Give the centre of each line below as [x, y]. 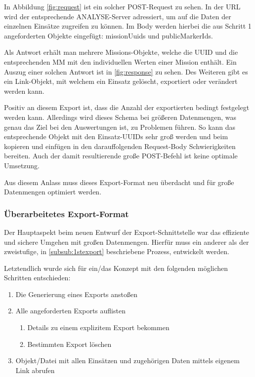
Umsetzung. [22, 165]
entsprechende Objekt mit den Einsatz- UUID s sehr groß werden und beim [116, 136]
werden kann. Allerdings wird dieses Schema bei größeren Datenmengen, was [120, 117]
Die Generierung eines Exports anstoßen [77, 294]
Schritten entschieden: [37, 278]
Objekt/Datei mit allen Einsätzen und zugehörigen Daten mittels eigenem [127, 360]
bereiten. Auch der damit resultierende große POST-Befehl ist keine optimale [121, 156]
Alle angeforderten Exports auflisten [70, 311]
